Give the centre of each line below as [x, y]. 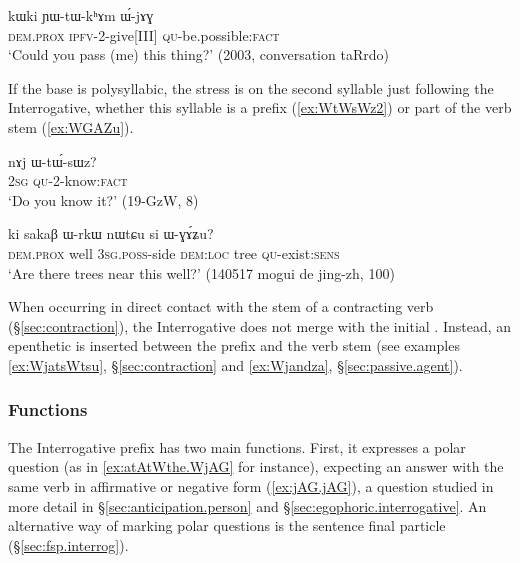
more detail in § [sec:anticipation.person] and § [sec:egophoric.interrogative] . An [247, 505]
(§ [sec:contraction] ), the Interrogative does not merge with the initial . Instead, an [260, 325]
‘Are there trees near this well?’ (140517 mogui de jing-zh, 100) [201, 272]
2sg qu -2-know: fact [68, 180]
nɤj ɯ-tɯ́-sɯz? [52, 160]
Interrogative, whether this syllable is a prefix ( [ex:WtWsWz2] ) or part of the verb [260, 107]
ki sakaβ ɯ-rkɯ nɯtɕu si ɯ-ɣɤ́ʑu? [111, 233]
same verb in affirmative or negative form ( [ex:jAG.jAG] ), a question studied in [251, 485]
